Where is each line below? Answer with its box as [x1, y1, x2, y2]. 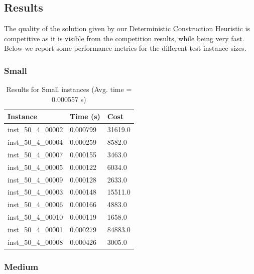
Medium [4, 260, 39, 272]
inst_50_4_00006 [8, 199, 63, 210]
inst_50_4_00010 [8, 212, 63, 222]
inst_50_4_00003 [8, 187, 63, 197]
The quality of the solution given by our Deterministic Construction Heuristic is [4, 23, 250, 34]
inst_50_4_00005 [8, 161, 63, 172]
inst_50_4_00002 [8, 124, 63, 135]
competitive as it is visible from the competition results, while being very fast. [4, 33, 244, 43]
